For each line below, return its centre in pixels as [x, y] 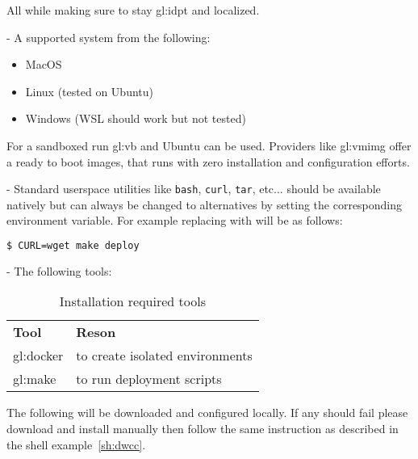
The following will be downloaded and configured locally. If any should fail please [207, 413]
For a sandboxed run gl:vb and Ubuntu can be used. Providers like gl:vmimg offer [209, 145]
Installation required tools [132, 301]
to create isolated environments [164, 356]
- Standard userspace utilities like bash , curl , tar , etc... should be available [194, 189]
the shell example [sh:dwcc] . [76, 444]
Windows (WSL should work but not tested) [136, 118]
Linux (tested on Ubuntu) [89, 91]
